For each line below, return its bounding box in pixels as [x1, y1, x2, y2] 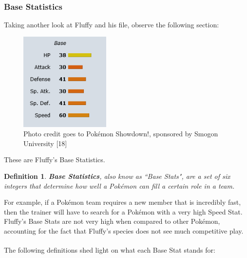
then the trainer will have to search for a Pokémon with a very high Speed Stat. [4, 206, 243, 216]
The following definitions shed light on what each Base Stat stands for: [4, 245, 215, 255]
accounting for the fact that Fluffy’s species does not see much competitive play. [4, 226, 244, 236]
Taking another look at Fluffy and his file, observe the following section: [4, 20, 219, 30]
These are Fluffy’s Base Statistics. [4, 154, 105, 165]
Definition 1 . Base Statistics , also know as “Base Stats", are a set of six [4, 171, 230, 181]
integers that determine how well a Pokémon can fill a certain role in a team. [4, 180, 235, 191]
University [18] [23, 138, 67, 148]
